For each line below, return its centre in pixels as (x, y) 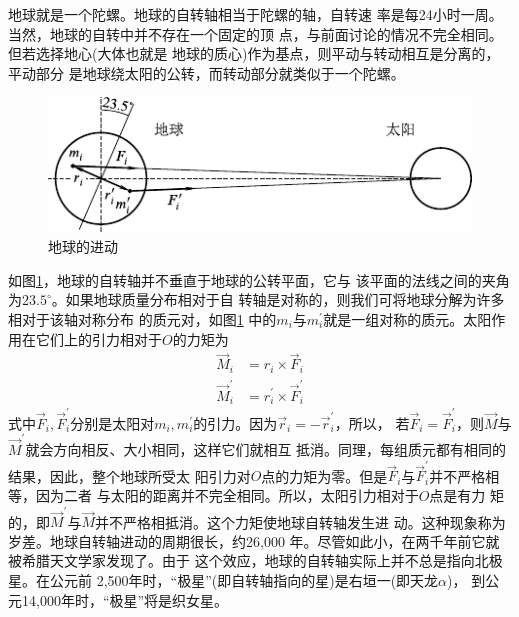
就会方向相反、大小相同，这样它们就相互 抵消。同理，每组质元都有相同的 (266, 449)
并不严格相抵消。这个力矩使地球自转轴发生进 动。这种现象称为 (300, 521)
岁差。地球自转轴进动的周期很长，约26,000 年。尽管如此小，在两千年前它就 (254, 540)
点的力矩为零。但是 (324, 475)
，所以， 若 (372, 422)
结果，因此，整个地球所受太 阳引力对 (129, 475)
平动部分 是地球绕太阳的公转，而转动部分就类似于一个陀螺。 (206, 72)
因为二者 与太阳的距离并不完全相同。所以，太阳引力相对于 (227, 494)
